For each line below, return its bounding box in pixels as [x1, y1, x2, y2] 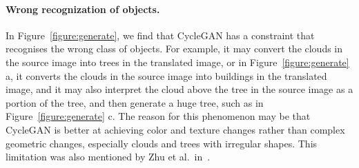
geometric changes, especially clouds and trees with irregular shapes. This [6, 136, 318, 150]
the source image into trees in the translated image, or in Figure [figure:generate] [6, 54, 349, 69]
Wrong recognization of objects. [6, 1, 160, 16]
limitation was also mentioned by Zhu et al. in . [6, 149, 211, 164]
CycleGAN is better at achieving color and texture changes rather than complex [6, 122, 345, 136]
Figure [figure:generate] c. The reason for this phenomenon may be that [6, 109, 311, 123]
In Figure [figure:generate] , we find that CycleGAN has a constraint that [6, 28, 315, 42]
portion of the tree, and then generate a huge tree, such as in [6, 95, 264, 109]
